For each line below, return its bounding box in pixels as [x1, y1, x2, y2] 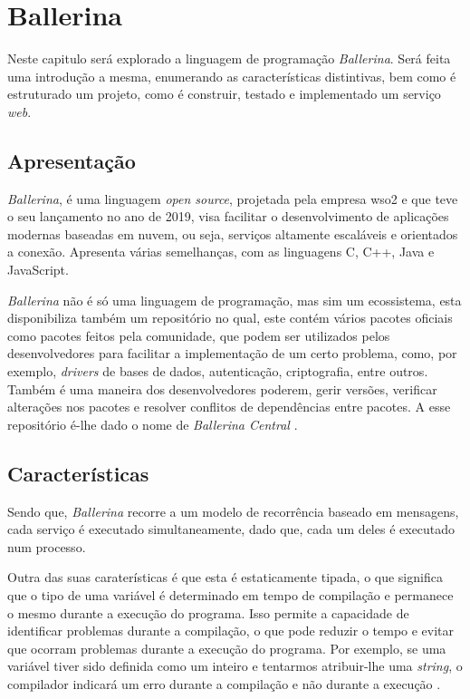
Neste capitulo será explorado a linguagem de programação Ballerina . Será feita [7, 49, 451, 68]
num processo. [7, 537, 86, 556]
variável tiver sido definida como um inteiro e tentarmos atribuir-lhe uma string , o [7, 656, 463, 675]
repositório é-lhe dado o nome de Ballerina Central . [7, 414, 298, 433]
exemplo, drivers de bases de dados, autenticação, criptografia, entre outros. [7, 362, 428, 381]
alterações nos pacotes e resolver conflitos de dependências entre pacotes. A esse [7, 397, 451, 416]
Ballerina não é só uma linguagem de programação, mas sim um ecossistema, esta [7, 290, 462, 309]
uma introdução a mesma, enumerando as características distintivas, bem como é [7, 66, 456, 85]
